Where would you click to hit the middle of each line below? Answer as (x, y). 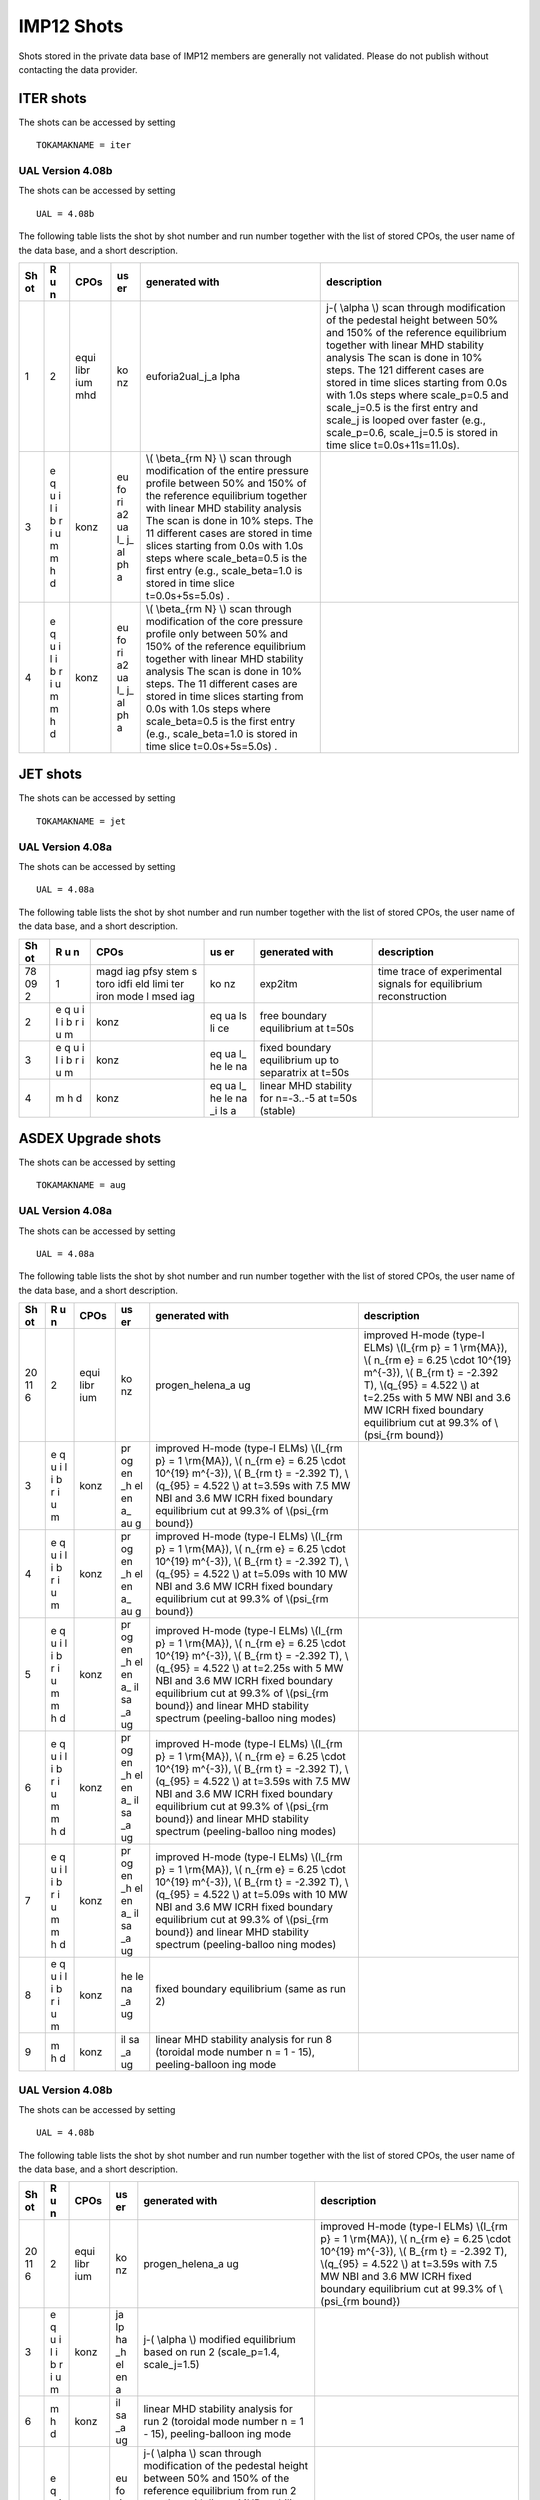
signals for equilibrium (430, 983)
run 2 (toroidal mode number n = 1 (223, 2422)
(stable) (277, 1110)
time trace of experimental (439, 971)
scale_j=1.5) (171, 2365)
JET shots (50, 774)
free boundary (293, 1015)
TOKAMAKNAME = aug (81, 1185)
